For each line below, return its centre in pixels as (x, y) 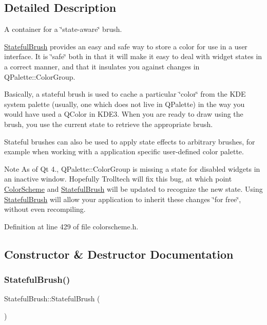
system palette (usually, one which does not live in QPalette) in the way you (125, 104)
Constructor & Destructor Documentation (119, 254)
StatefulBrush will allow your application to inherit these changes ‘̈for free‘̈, (123, 199)
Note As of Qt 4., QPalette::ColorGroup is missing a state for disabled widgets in (132, 168)
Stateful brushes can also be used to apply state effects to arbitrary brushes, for (130, 141)
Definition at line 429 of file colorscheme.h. (71, 226)
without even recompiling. (45, 209)
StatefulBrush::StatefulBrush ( (52, 299)
